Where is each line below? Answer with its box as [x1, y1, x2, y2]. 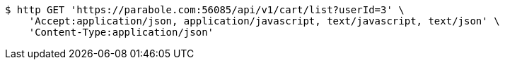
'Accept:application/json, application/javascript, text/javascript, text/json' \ [28, 15, 500, 27]
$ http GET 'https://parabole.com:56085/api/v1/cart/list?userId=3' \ [5, 4, 405, 15]
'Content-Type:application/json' [28, 27, 214, 38]
